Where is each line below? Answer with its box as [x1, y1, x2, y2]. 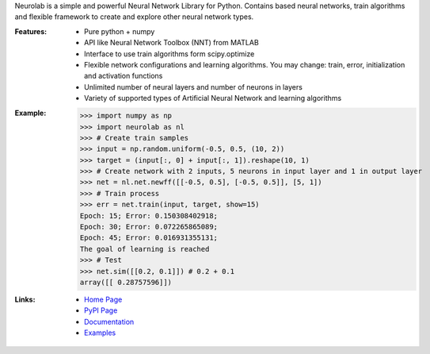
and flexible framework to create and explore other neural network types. [14, 12, 254, 21]
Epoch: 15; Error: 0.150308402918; [79, 211, 218, 220]
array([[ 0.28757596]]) [79, 278, 173, 287]
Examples [84, 328, 116, 337]
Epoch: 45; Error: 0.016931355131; [79, 233, 218, 242]
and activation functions [84, 71, 163, 81]
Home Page [84, 294, 123, 304]
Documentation [84, 317, 135, 326]
